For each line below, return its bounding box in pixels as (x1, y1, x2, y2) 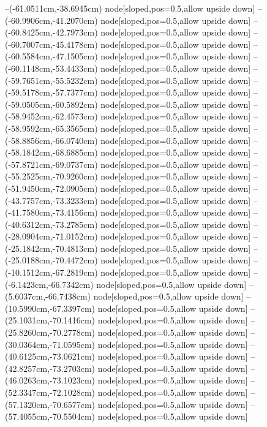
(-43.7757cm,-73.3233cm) (5, 194, 98, 206)
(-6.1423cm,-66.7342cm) (5, 278, 94, 290)
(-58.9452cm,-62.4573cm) (5, 110, 98, 123)
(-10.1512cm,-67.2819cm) (5, 266, 98, 279)
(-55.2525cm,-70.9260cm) (5, 170, 98, 183)
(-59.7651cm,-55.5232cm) (5, 74, 98, 86)
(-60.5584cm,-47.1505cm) (5, 50, 98, 62)
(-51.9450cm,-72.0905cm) (5, 181, 98, 194)
